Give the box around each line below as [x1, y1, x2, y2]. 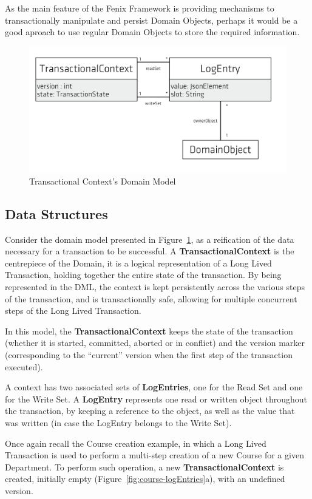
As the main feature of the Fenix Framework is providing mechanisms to [5, 2, 274, 14]
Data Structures [5, 204, 108, 223]
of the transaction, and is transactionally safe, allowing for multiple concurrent [5, 292, 297, 305]
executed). [5, 360, 43, 373]
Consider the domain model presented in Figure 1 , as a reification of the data [5, 233, 294, 245]
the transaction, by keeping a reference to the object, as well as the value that [5, 404, 295, 417]
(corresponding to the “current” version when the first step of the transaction [5, 348, 293, 361]
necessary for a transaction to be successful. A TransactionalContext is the [5, 245, 294, 257]
